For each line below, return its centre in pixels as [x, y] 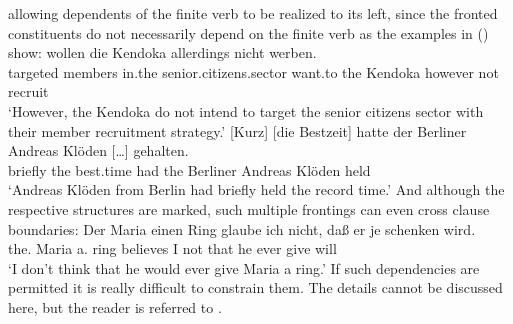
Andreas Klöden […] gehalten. [98, 150]
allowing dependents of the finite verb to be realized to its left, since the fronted [253, 13]
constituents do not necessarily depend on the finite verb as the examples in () [248, 32]
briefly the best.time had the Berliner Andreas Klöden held [189, 169]
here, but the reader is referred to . [115, 306]
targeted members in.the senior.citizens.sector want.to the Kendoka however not [253, 71]
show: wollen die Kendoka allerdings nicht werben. [162, 52]
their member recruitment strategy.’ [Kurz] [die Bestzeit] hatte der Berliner [237, 130]
